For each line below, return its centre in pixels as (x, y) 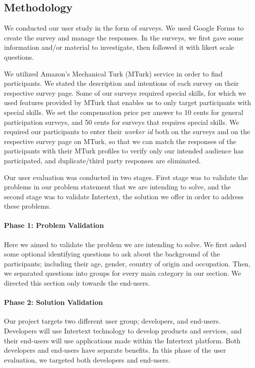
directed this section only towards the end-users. (77, 283)
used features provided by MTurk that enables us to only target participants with (127, 102)
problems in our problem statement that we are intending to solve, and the (117, 187)
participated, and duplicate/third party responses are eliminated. (103, 160)
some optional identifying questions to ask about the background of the (112, 254)
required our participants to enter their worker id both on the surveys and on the (127, 131)
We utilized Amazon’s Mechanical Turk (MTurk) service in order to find (113, 73)
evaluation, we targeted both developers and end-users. (87, 359)
